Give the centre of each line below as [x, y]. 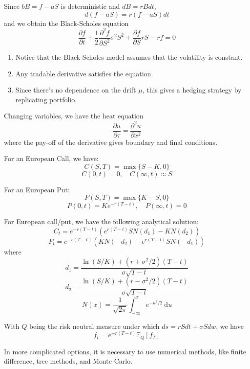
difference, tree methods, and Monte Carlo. [68, 361]
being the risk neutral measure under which [94, 326]
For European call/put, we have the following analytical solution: [101, 221]
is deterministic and [90, 6]
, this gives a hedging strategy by [192, 90]
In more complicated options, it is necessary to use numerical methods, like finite [125, 351]
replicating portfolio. [46, 99]
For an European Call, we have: [51, 158]
